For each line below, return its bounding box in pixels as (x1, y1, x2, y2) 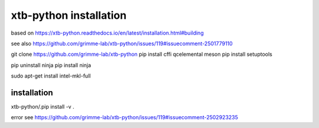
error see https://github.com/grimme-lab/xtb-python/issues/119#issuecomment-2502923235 (11, 114, 239, 121)
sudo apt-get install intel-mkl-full (11, 72, 91, 79)
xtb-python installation (11, 9, 127, 22)
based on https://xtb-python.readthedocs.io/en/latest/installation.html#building (11, 29, 204, 36)
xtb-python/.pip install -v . (11, 103, 74, 110)
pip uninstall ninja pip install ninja (11, 62, 92, 69)
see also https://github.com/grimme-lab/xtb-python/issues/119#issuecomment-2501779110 (11, 40, 233, 47)
